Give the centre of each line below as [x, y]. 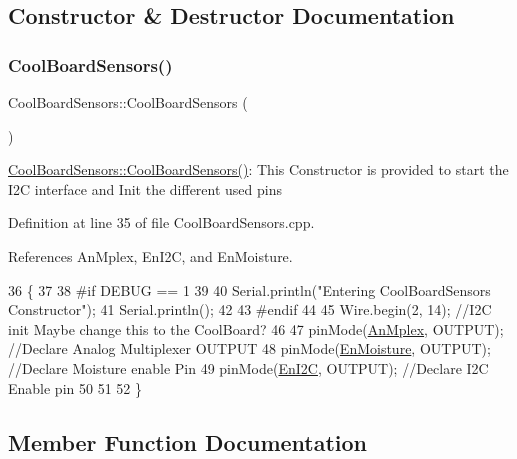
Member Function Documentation [188, 441]
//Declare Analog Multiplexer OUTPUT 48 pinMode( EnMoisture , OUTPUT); [249, 348]
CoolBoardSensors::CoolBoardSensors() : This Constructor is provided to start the [258, 169]
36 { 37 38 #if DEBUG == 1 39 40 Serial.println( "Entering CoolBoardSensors [249, 289]
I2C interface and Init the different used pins [145, 188]
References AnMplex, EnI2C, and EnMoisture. [150, 255]
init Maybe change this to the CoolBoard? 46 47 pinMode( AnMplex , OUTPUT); [256, 328]
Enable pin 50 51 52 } [75, 387]
